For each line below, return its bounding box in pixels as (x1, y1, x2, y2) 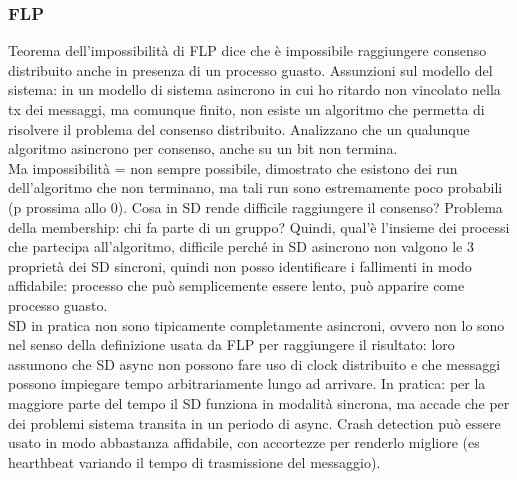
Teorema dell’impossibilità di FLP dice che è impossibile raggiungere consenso (8, 40, 487, 61)
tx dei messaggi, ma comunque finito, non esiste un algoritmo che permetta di (8, 99, 485, 119)
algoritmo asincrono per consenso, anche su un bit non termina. (8, 138, 398, 159)
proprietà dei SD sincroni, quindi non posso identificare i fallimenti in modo (8, 255, 472, 276)
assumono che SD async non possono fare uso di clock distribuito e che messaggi (8, 353, 501, 374)
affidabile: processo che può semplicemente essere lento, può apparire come (8, 275, 465, 296)
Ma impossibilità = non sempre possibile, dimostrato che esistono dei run (8, 157, 458, 178)
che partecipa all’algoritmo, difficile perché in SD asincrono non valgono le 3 (8, 236, 474, 257)
